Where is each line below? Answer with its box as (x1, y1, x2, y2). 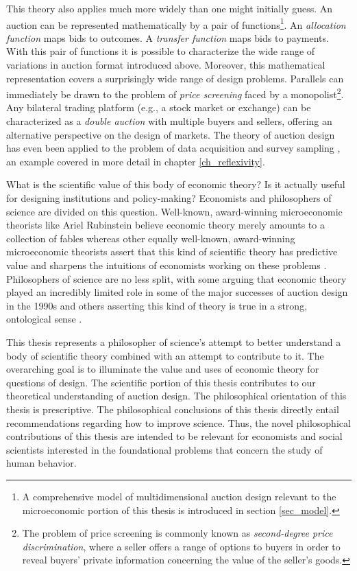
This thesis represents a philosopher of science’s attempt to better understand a (6, 334, 341, 349)
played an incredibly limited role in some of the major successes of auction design (6, 285, 348, 299)
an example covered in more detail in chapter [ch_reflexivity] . (6, 154, 265, 168)
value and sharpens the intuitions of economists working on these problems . (6, 258, 327, 272)
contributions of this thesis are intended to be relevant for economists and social (6, 429, 343, 443)
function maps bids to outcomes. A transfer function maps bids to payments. (6, 30, 329, 45)
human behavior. (6, 456, 77, 470)
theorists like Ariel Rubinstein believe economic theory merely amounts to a (6, 218, 325, 232)
